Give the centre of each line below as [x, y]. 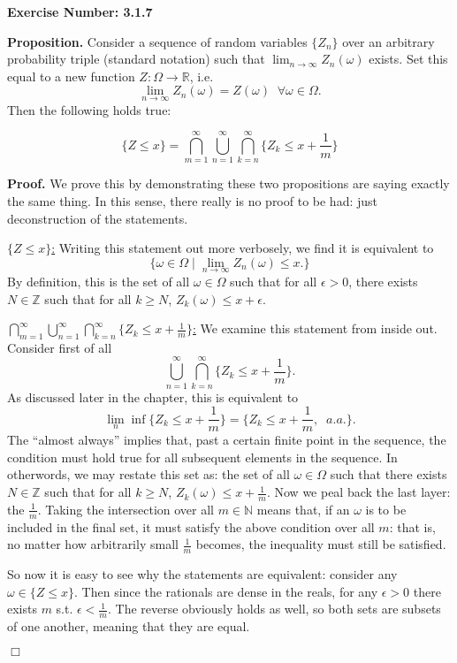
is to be [386, 509]
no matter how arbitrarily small [93, 544]
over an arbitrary [388, 41]
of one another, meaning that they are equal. [129, 626]
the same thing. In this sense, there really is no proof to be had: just [193, 200]
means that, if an [303, 509]
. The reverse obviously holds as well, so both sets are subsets [274, 609]
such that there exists [388, 474]
